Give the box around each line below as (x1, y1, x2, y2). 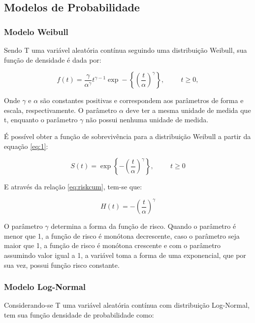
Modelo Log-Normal (4, 281, 86, 293)
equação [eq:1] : (4, 141, 48, 151)
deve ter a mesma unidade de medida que (126, 105, 251, 115)
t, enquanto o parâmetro (4, 114, 78, 125)
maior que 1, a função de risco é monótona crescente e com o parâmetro (4, 240, 221, 251)
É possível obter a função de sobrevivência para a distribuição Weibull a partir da (4, 131, 251, 141)
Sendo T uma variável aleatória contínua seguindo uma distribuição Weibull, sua (4, 45, 247, 55)
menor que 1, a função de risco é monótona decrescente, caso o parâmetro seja (4, 230, 240, 241)
